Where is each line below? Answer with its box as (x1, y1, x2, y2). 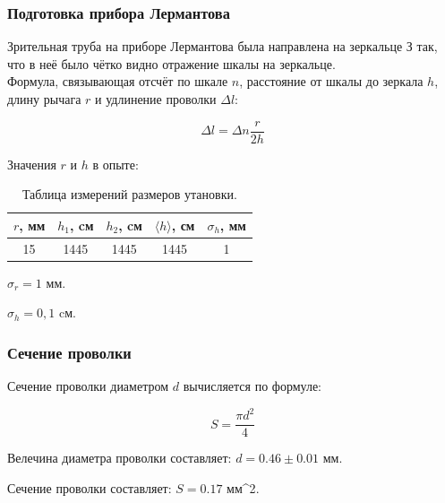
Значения (7, 154, 56, 173)
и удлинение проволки (95, 90, 217, 108)
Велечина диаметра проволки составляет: (7, 448, 232, 467)
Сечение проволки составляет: (7, 478, 172, 497)
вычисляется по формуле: (183, 377, 322, 395)
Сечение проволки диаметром (7, 377, 169, 395)
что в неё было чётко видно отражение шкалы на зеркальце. (7, 54, 336, 73)
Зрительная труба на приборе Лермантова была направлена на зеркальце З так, (7, 37, 438, 56)
